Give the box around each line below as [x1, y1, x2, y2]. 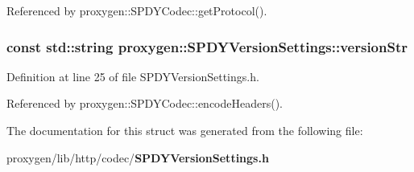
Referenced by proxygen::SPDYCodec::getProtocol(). [6, 2, 267, 18]
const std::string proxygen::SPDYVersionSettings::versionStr [6, 36, 408, 56]
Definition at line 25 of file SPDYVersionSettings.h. [6, 68, 259, 84]
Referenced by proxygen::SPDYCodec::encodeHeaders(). [6, 95, 284, 112]
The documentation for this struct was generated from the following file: [6, 122, 363, 138]
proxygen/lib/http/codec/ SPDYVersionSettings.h [6, 149, 269, 166]
